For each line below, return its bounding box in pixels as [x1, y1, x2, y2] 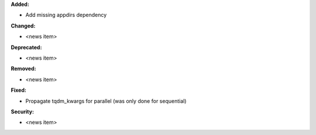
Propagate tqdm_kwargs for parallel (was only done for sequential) [25, 97, 187, 105]
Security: [11, 108, 35, 115]
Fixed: [11, 86, 26, 94]
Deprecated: [11, 44, 42, 51]
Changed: [11, 22, 36, 29]
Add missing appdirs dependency [25, 12, 107, 19]
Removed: [11, 65, 36, 72]
